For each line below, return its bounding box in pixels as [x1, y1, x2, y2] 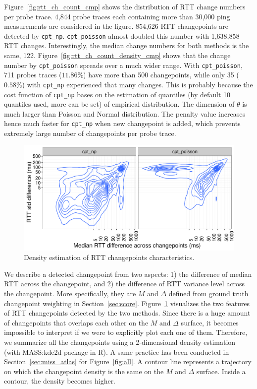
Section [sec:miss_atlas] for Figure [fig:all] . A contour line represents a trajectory [4, 356, 252, 367]
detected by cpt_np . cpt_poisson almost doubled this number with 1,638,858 [4, 30, 240, 41]
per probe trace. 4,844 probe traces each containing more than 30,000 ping [4, 11, 230, 21]
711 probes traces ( [4, 69, 62, 80]
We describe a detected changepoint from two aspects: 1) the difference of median [4, 268, 252, 279]
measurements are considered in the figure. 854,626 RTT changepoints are [4, 21, 228, 31]
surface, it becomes [181, 317, 239, 327]
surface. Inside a [196, 366, 246, 376]
